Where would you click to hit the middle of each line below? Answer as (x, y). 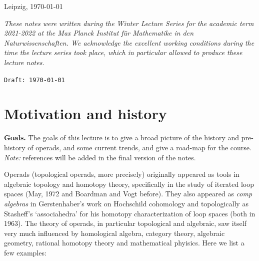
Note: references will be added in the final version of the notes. (100, 157)
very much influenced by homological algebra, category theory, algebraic (114, 233)
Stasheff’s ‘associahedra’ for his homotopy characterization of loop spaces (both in (130, 213)
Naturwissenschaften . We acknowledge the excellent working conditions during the (129, 42)
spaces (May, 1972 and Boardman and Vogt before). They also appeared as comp (128, 194)
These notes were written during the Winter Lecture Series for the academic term (129, 23)
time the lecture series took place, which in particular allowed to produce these (123, 52)
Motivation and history (85, 113)
